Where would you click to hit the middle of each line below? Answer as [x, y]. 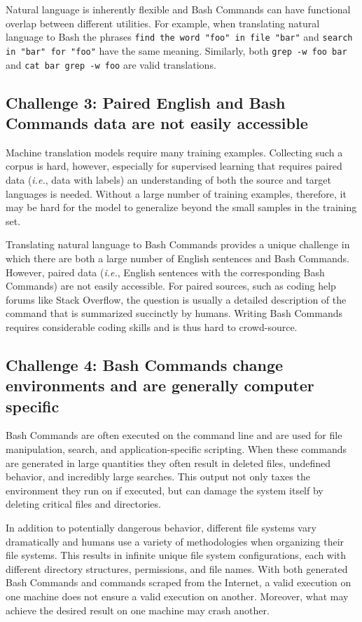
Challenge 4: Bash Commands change [145, 364]
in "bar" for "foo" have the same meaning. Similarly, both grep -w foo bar [176, 50]
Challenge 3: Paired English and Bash [146, 102]
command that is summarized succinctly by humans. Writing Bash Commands [174, 313]
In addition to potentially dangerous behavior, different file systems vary [161, 528]
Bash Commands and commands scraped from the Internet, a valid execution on [179, 582]
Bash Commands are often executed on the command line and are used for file [174, 435]
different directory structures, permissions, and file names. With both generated [177, 568]
